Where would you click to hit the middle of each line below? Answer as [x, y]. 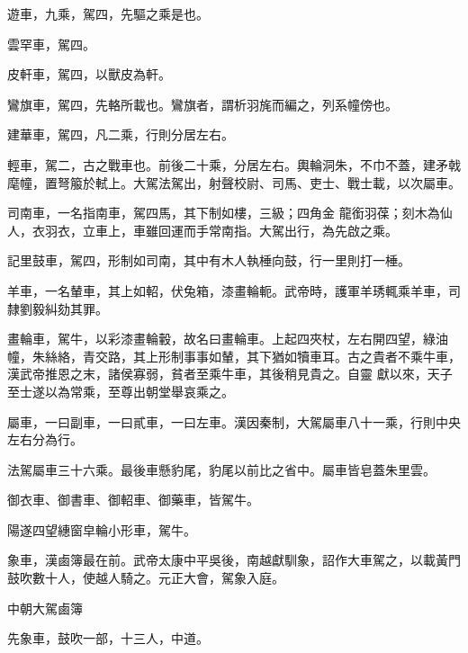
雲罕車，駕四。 [51, 44]
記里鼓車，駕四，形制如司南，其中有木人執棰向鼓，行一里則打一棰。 [209, 260]
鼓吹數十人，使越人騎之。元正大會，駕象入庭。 [146, 578]
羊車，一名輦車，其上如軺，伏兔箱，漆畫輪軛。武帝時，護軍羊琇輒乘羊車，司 [234, 290]
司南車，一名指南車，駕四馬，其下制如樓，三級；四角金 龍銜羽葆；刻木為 [224, 213]
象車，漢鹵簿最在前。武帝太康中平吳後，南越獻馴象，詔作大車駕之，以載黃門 [234, 560]
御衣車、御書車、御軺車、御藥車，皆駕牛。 [133, 500]
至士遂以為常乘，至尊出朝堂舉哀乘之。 [121, 391]
